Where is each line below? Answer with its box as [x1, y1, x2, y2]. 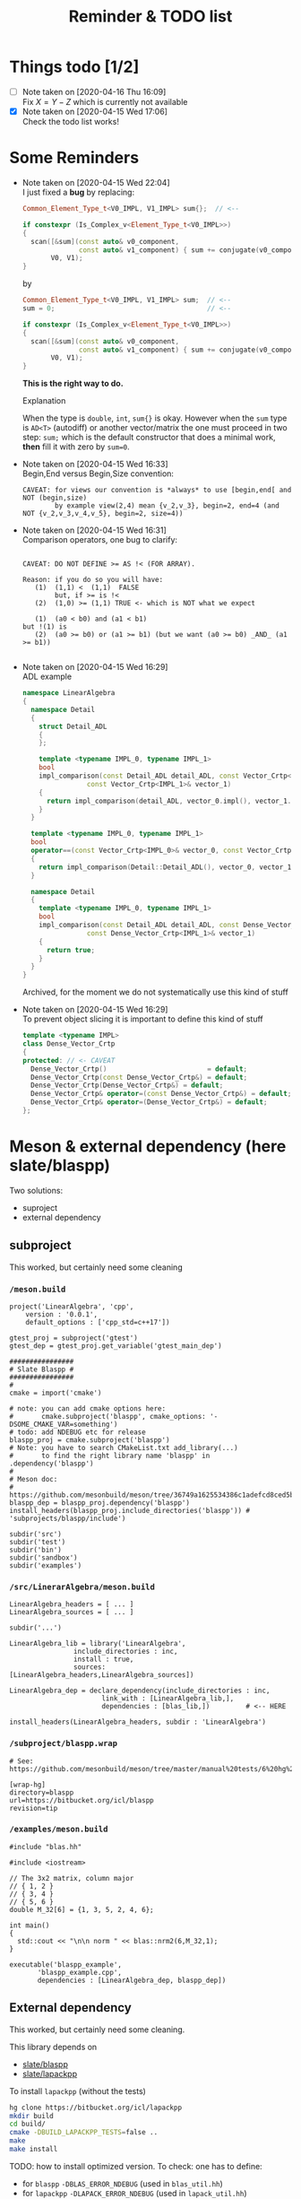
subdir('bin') [9, 1545, 63, 1554]
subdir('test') [9, 1537, 66, 1546]
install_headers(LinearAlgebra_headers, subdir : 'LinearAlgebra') [9, 1717, 267, 1727]
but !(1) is [21, 622, 67, 631]
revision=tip [9, 1804, 58, 1812]
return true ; [46, 945, 96, 954]
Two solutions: [9, 1185, 64, 1195]
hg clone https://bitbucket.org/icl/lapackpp [9, 2103, 182, 2112]
